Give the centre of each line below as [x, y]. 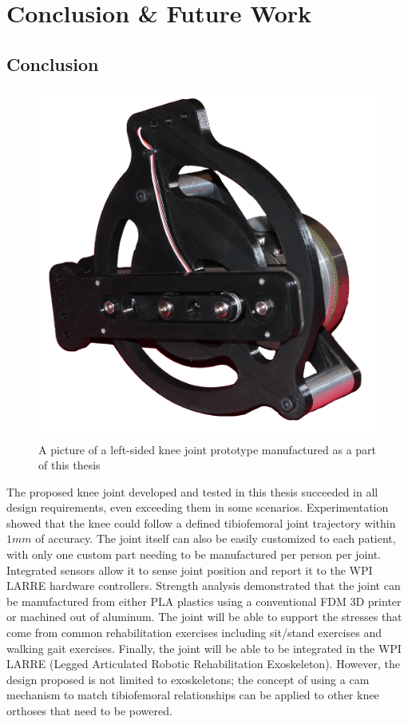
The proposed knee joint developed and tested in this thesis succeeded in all [192, 491]
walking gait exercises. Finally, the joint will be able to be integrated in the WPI [204, 648]
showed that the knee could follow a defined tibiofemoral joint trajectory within [201, 522]
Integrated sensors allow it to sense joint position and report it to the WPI [190, 570]
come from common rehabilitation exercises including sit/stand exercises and [194, 633]
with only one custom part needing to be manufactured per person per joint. [194, 554]
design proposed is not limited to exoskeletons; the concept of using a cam [188, 679]
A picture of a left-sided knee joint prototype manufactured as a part [208, 449]
